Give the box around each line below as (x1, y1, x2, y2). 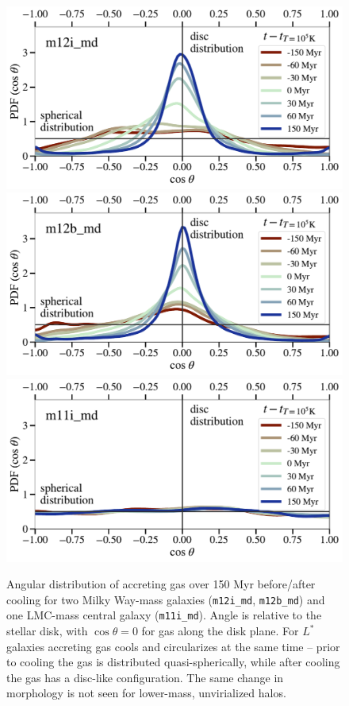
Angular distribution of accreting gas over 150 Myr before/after (6, 576, 316, 592)
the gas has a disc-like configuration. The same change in (6, 669, 284, 685)
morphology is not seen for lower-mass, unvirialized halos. (6, 685, 286, 701)
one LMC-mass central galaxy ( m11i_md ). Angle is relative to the (6, 607, 322, 623)
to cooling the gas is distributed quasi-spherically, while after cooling (6, 654, 340, 670)
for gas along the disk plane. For (141, 623, 299, 639)
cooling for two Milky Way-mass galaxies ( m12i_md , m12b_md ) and (6, 591, 325, 607)
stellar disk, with (6, 623, 88, 639)
